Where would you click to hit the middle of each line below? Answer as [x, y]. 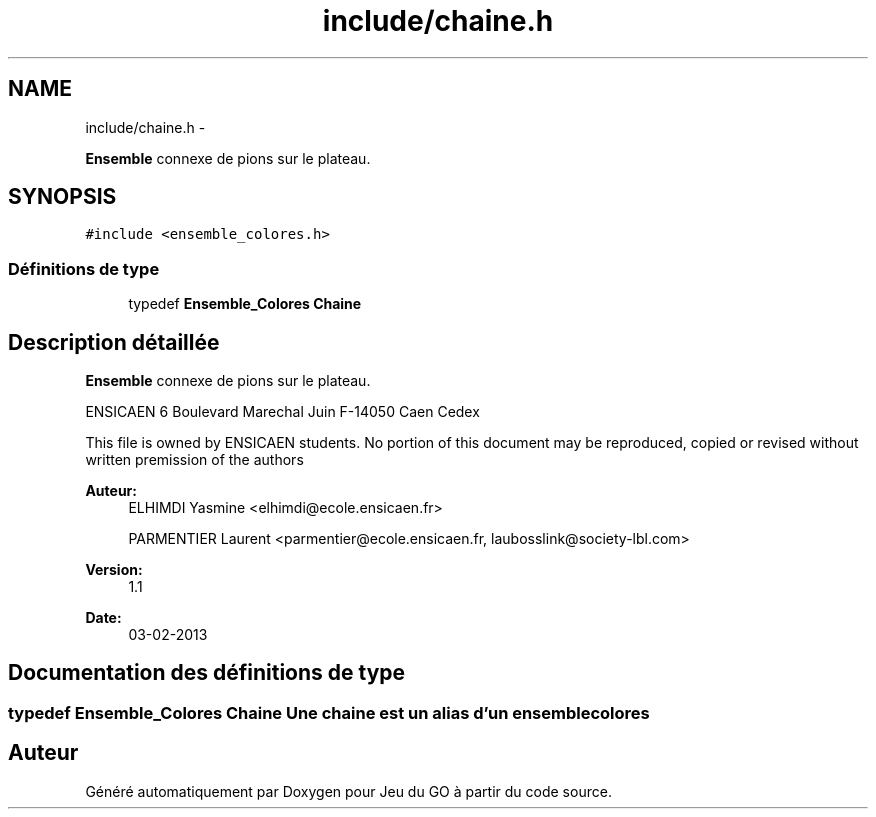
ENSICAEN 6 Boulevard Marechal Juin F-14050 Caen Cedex [282, 412]
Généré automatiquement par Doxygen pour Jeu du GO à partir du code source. [348, 791]
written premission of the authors [194, 460]
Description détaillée [114, 342]
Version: [114, 570]
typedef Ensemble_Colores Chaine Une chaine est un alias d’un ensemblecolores [329, 712]
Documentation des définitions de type [207, 673]
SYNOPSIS [62, 197]
